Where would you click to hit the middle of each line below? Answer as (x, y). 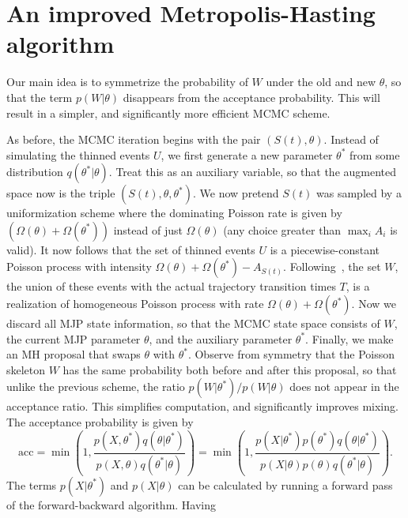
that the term (40, 97)
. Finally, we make (349, 338)
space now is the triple (61, 193)
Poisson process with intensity (79, 267)
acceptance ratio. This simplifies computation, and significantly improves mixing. (202, 406)
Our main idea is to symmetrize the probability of (127, 82)
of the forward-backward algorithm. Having (111, 504)
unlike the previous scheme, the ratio (96, 387)
